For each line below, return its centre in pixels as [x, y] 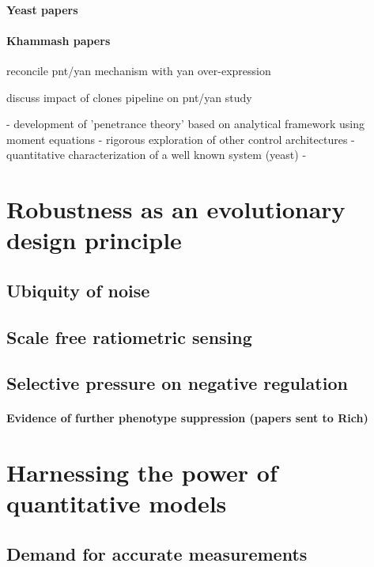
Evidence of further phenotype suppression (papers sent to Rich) [187, 418]
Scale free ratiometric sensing [129, 336]
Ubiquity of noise [78, 290]
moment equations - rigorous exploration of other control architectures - [181, 139]
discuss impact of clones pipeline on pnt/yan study [129, 97]
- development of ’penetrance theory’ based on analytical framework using [185, 124]
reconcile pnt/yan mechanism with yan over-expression [139, 70]
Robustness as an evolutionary [176, 209]
